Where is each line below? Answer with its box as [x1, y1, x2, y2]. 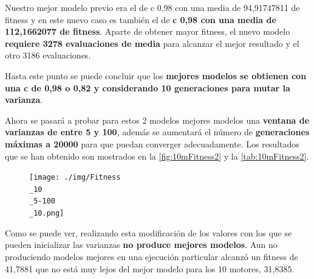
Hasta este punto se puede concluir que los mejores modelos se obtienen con [5, 69, 307, 82]
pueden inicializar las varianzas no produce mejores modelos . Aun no [5, 238, 278, 251]
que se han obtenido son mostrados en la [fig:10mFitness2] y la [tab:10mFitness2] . [5, 149, 309, 162]
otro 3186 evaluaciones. [5, 49, 91, 62]
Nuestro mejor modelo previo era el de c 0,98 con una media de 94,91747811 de [5, 1, 300, 13]
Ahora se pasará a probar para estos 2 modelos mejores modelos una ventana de [5, 113, 310, 126]
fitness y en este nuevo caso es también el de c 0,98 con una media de [5, 13, 276, 26]
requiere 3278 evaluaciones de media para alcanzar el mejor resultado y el [5, 37, 299, 49]
